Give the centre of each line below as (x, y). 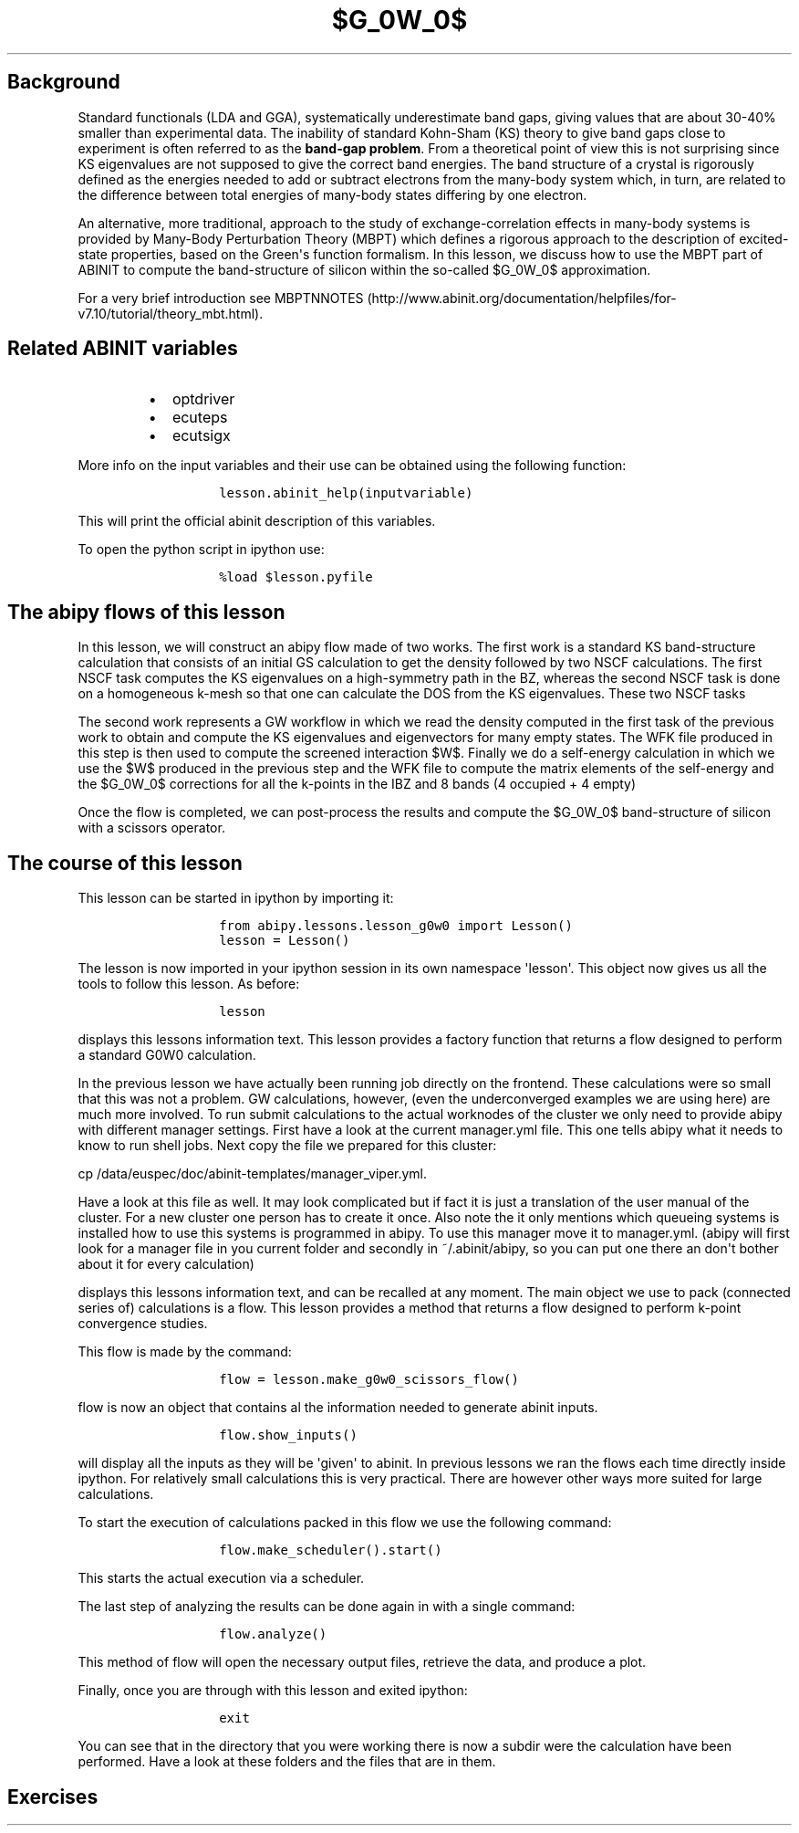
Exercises (53, 1796)
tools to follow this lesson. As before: (189, 984)
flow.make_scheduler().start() (331, 1550)
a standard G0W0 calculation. (167, 1055)
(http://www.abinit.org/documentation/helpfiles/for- (522, 298)
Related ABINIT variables (123, 349)
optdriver (203, 399)
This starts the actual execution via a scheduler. (221, 1578)
